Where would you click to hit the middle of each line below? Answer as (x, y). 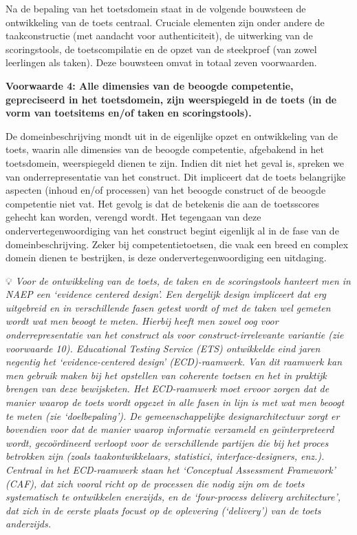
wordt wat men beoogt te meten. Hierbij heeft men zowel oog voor (142, 321)
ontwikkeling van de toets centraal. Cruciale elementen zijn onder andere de (165, 22)
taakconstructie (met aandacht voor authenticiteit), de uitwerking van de (159, 36)
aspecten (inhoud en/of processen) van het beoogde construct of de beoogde (166, 190)
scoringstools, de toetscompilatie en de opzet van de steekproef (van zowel (161, 49)
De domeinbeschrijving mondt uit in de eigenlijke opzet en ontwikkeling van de (172, 135)
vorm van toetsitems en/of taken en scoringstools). (129, 113)
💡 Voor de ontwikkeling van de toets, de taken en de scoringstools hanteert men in (178, 280)
